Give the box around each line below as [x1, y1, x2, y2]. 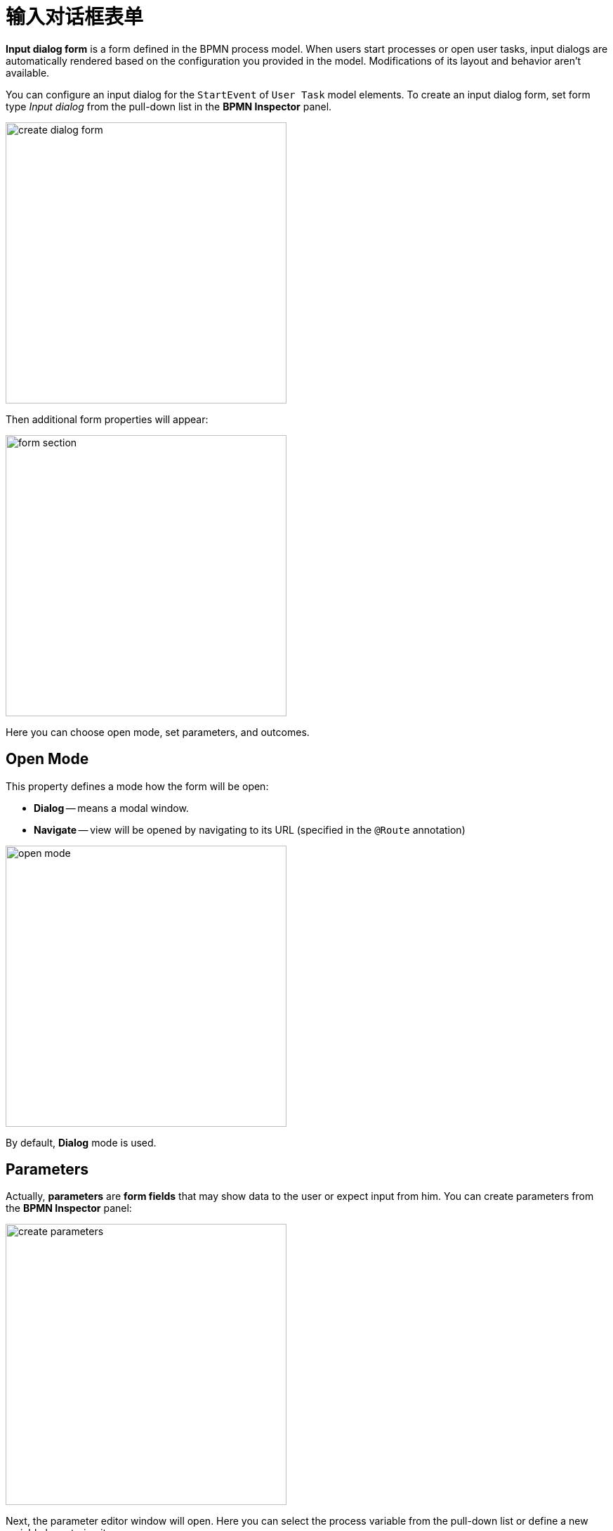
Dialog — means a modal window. [34, 801, 189, 814]
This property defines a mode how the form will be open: [6, 780, 269, 792]
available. [6, 66, 50, 79]
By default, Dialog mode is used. [6, 1136, 157, 1149]
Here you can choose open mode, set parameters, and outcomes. [6, 725, 310, 738]
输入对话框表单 [6, 5, 144, 29]
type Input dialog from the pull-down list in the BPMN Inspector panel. [6, 100, 332, 112]
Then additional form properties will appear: [6, 413, 209, 425]
